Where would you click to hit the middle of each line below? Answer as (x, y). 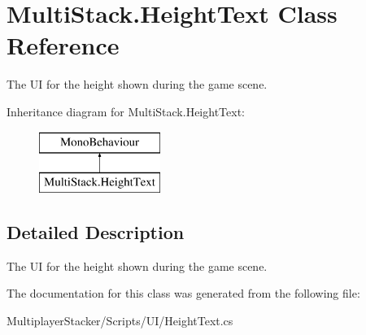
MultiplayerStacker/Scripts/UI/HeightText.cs (120, 321)
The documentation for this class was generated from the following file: (183, 293)
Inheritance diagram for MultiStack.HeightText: (126, 111)
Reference (63, 45)
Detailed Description (96, 232)
